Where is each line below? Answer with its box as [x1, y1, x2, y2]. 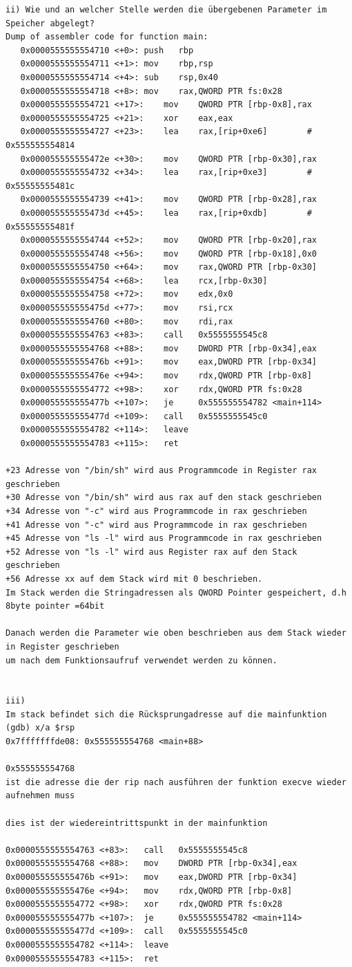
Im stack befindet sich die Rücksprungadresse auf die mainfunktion [6, 709, 327, 719]
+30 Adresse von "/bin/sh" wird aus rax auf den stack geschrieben [6, 492, 322, 503]
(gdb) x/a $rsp [6, 723, 75, 733]
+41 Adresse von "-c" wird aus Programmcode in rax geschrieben [6, 519, 307, 530]
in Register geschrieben [6, 641, 119, 652]
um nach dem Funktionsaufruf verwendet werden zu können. [6, 655, 277, 665]
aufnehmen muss [6, 791, 75, 801]
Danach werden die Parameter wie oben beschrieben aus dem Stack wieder [6, 628, 346, 638]
